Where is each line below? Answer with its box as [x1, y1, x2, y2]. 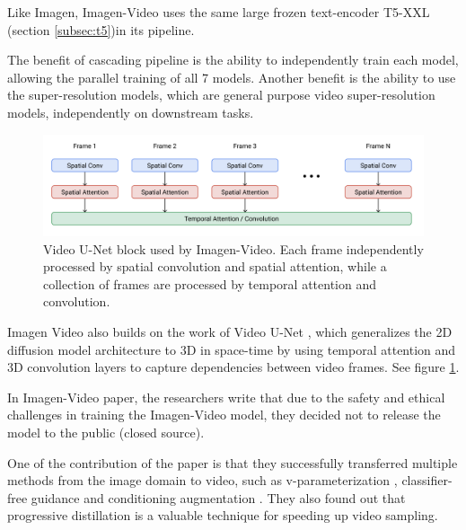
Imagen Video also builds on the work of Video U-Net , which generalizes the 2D [7, 322, 453, 340]
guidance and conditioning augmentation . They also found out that [31, 488, 406, 507]
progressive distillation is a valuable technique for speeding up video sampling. [7, 506, 438, 525]
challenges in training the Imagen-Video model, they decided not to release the [7, 405, 441, 424]
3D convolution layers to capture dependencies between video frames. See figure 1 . [7, 358, 460, 376]
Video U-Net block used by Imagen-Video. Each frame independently [43, 239, 424, 258]
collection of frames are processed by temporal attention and [43, 274, 376, 293]
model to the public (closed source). [7, 422, 205, 441]
